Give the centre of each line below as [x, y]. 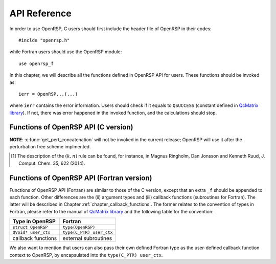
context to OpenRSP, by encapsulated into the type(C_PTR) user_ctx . [86, 255]
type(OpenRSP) [79, 227]
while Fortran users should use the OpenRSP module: [66, 52]
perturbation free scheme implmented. [50, 146]
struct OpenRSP [30, 227]
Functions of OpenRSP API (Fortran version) [81, 178]
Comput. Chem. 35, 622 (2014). [52, 163]
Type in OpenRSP [34, 222]
